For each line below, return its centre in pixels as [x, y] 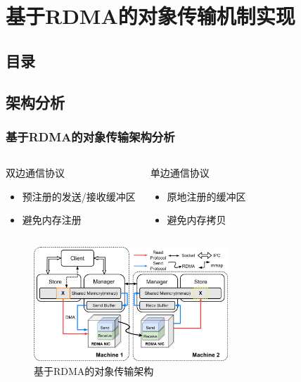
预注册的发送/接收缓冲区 [79, 196]
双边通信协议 [35, 173]
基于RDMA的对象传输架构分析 [90, 136]
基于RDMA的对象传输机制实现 [150, 16]
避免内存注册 [52, 220]
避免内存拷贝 [197, 220]
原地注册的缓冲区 [206, 196]
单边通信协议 [180, 173]
